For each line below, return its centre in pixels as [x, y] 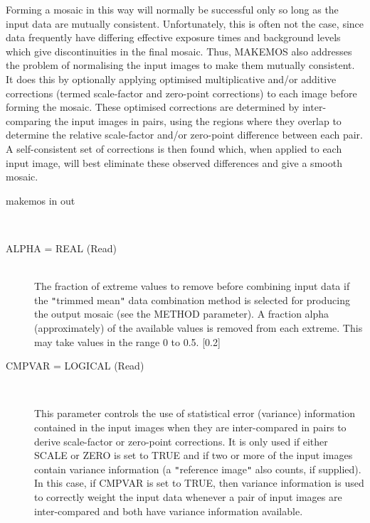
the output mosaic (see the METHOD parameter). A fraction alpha [182, 314]
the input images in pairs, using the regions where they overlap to [198, 120]
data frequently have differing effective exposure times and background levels [173, 37]
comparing [28, 120]
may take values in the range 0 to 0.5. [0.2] [127, 341]
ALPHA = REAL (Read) [61, 248]
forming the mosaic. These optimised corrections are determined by [153, 107]
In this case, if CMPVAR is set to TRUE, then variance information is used [199, 483]
